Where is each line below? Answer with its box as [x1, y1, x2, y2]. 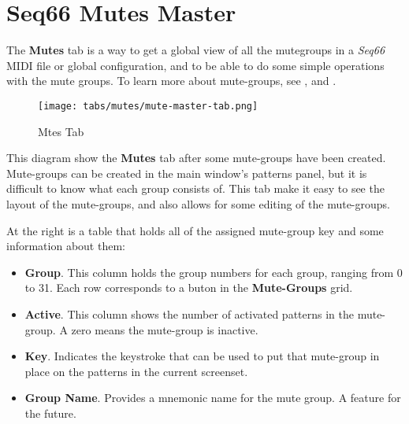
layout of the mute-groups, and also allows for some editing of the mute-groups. [6, 195, 390, 212]
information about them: [6, 238, 125, 254]
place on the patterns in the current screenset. [24, 363, 248, 379]
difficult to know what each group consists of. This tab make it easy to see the [6, 180, 385, 197]
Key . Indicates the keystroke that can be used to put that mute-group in [24, 348, 380, 364]
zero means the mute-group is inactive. [71, 321, 258, 337]
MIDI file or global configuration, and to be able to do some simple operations [6, 57, 385, 73]
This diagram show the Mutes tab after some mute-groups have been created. [6, 149, 386, 166]
